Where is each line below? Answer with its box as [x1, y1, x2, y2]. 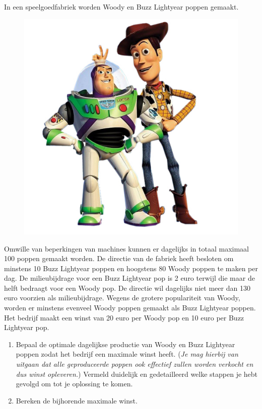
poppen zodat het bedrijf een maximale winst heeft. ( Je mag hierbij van [16, 349, 238, 359]
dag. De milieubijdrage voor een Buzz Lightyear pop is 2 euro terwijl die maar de [4, 273, 255, 283]
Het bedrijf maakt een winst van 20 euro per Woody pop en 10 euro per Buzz [4, 312, 244, 322]
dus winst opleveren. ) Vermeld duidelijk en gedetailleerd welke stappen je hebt [16, 368, 258, 379]
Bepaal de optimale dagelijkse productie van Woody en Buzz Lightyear [16, 339, 235, 349]
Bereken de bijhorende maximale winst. [16, 395, 138, 405]
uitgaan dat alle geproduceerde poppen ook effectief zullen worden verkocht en [16, 359, 253, 369]
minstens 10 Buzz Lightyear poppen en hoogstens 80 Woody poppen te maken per [4, 263, 258, 273]
